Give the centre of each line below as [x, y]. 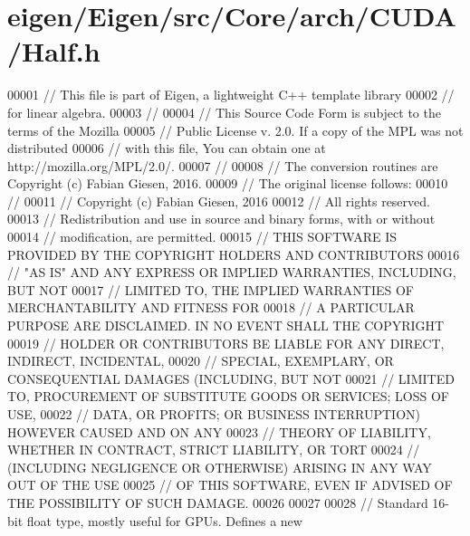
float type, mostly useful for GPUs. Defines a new [164, 520]
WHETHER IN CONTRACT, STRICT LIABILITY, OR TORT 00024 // [214, 450]
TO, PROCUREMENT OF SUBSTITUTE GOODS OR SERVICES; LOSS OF [229, 396]
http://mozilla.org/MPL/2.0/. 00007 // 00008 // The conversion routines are [223, 165]
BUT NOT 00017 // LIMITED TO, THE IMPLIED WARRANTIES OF [211, 289]
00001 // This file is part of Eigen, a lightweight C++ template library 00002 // [231, 95]
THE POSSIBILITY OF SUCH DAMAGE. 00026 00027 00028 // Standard [218, 502]
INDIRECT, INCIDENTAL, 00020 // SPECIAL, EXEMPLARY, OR [201, 361]
